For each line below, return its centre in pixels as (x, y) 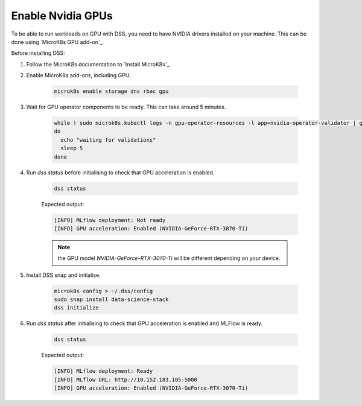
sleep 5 (72, 148)
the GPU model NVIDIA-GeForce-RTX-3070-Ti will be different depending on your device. (169, 258)
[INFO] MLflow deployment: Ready (103, 371)
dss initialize (76, 308)
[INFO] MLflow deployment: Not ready (110, 220)
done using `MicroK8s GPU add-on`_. (58, 42)
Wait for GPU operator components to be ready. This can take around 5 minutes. (126, 107)
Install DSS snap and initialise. (63, 275)
